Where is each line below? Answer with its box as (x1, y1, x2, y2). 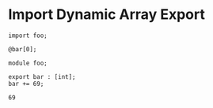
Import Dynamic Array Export (8, 6, 206, 24)
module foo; (8, 59, 48, 67)
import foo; (8, 32, 48, 39)
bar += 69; (8, 80, 44, 88)
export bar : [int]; (8, 73, 77, 80)
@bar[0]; (8, 45, 37, 53)
